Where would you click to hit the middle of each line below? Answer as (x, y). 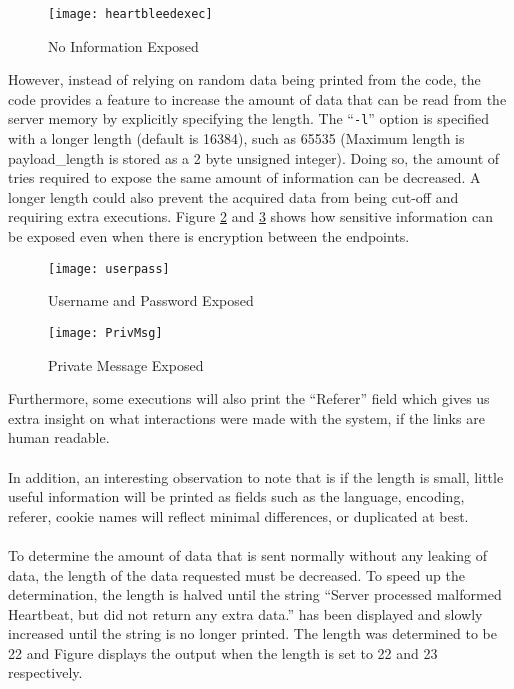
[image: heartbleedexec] (130, 14)
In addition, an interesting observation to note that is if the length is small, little (256, 476)
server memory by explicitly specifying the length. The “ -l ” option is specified (249, 118)
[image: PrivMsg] (105, 332)
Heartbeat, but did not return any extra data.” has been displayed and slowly (245, 613)
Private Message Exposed (126, 364)
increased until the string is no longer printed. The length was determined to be (252, 633)
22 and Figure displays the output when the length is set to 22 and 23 (223, 652)
